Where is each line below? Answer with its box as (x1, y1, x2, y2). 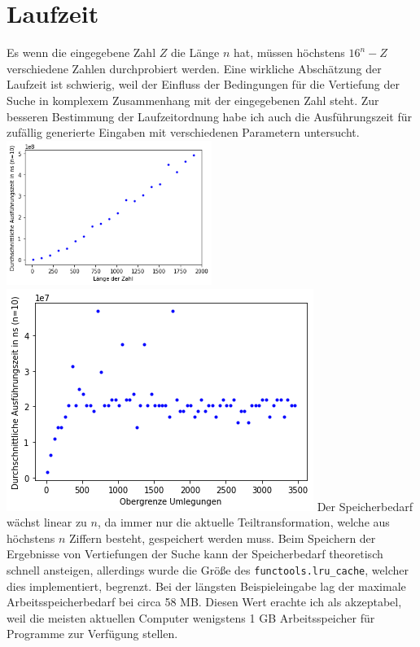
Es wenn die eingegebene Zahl (7, 44, 156, 61)
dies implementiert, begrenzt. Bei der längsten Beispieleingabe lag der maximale (7, 577, 406, 594)
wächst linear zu (7, 514, 87, 531)
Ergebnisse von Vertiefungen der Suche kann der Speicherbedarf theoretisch (7, 545, 383, 562)
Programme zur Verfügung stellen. (7, 625, 178, 642)
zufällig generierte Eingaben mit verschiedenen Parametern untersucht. (7, 124, 360, 141)
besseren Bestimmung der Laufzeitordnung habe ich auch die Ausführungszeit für (7, 107, 412, 125)
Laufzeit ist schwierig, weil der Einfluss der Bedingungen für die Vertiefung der (7, 76, 400, 93)
